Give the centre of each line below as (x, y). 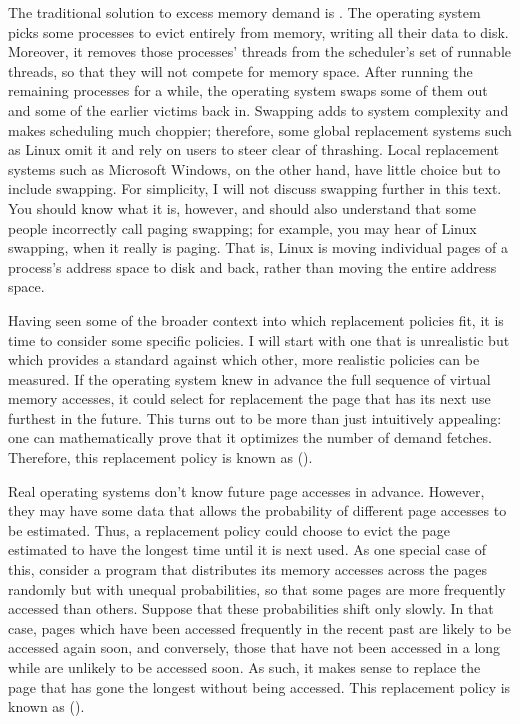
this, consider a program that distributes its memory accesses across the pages (247, 569)
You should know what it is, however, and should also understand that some (242, 207)
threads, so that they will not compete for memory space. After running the (240, 70)
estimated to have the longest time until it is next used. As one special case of (247, 549)
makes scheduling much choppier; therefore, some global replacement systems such (260, 129)
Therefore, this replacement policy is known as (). (160, 457)
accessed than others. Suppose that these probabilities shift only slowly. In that (251, 608)
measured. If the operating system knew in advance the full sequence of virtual (249, 378)
